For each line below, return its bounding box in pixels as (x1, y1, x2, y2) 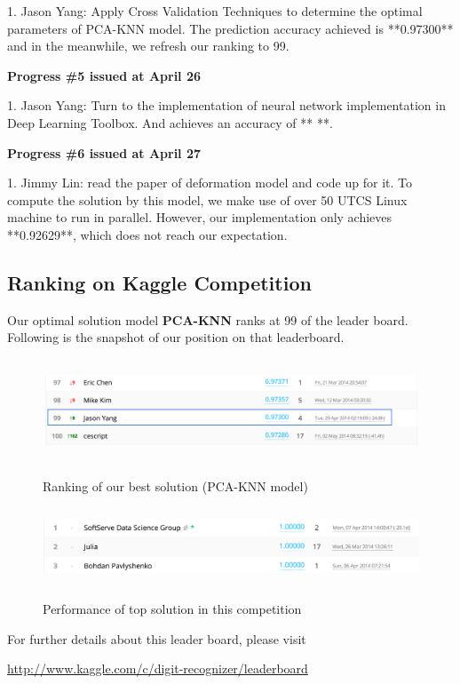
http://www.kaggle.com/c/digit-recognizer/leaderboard (7, 659, 308, 678)
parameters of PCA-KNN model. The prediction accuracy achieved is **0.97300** (7, 19, 454, 37)
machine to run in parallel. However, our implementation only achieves (7, 208, 393, 227)
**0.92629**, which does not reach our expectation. (7, 225, 288, 243)
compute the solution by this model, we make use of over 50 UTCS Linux (7, 190, 408, 209)
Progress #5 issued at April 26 (7, 66, 202, 84)
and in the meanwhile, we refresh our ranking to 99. (7, 36, 289, 55)
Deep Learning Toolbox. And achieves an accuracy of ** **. (7, 113, 333, 131)
